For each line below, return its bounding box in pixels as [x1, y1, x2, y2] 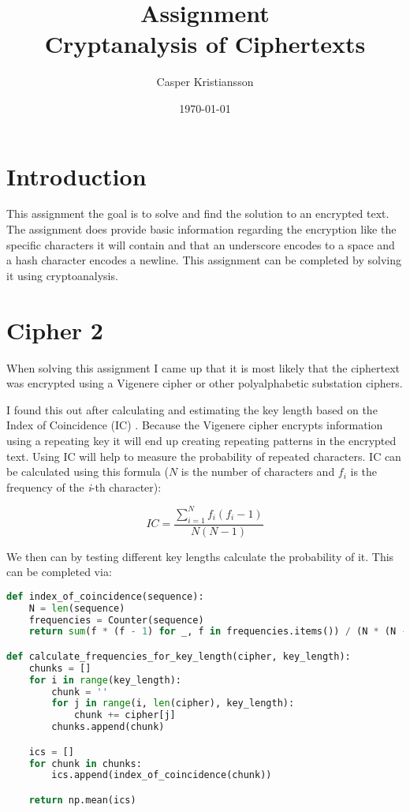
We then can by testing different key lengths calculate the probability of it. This [6, 548, 394, 564]
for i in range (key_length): [28, 674, 181, 686]
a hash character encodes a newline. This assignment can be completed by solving [6, 252, 401, 268]
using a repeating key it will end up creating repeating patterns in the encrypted [6, 432, 397, 448]
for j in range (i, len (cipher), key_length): [51, 698, 295, 709]
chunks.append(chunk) [51, 721, 165, 733]
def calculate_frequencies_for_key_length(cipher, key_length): [6, 650, 351, 662]
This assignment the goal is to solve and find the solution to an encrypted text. [6, 205, 389, 222]
